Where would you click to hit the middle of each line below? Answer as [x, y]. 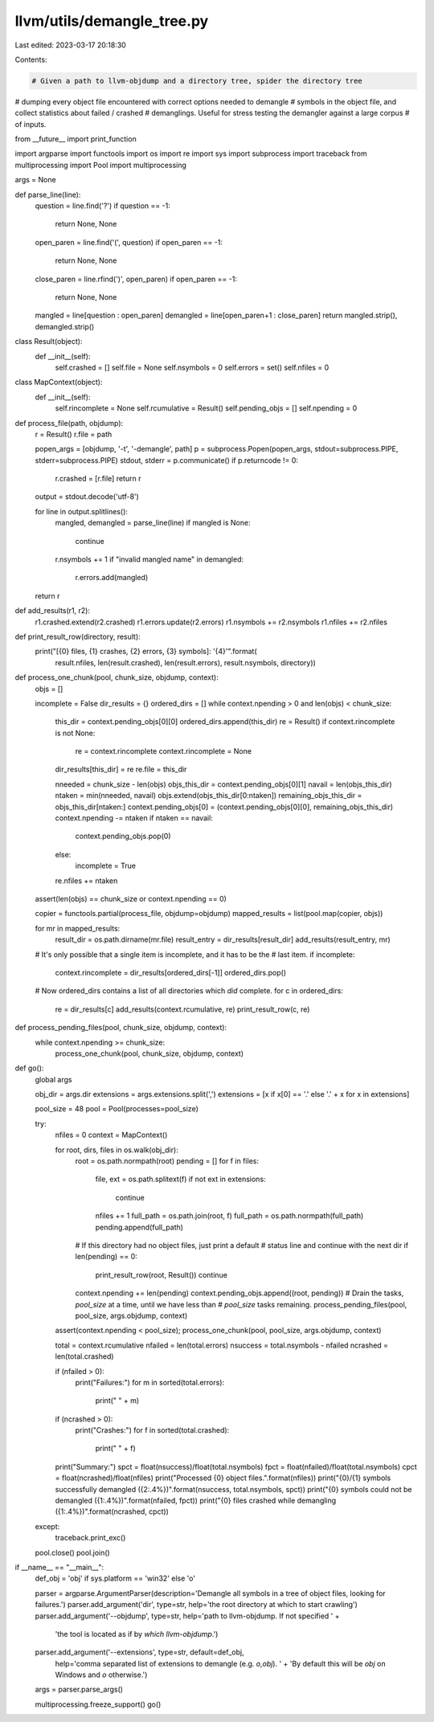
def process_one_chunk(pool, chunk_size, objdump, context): [117, 677]
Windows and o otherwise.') [101, 1675]
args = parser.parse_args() [79, 1689]
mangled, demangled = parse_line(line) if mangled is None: [153, 523]
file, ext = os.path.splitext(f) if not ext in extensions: [180, 1179]
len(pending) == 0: [106, 1257]
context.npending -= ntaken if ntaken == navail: [134, 818]
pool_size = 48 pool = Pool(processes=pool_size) [117, 1109]
